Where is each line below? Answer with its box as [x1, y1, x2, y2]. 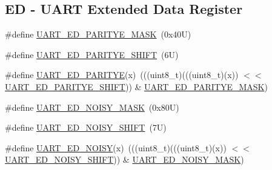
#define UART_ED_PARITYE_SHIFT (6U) [5, 48, 179, 60]
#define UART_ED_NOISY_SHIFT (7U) [5, 121, 167, 134]
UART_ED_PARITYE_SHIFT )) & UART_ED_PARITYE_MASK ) [5, 80, 268, 93]
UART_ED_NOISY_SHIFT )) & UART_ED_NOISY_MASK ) [5, 153, 244, 166]
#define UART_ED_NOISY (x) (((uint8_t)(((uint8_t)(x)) [5, 141, 227, 154]
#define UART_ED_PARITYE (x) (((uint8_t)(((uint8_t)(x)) [5, 68, 239, 81]
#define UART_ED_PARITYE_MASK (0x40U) [5, 28, 191, 41]
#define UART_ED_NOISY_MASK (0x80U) [5, 100, 179, 113]
